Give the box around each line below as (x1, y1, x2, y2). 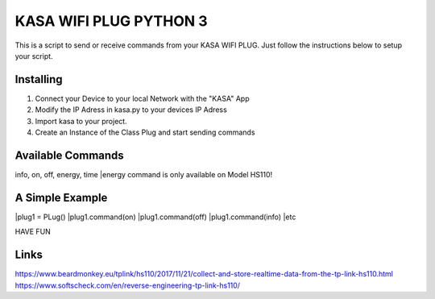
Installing (14, 73, 64, 86)
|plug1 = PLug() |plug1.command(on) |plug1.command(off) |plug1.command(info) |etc (14, 212, 296, 222)
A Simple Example (14, 190, 108, 205)
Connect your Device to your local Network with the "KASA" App (35, 93, 250, 103)
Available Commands (14, 148, 124, 162)
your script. (14, 51, 53, 60)
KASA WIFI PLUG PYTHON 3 (14, 12, 209, 30)
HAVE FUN (14, 226, 52, 237)
